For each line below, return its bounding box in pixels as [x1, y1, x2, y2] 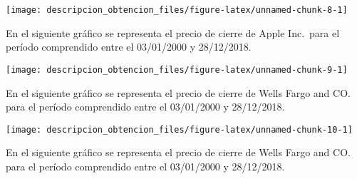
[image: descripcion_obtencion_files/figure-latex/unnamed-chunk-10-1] [6, 124, 353, 135]
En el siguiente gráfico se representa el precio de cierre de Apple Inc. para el [6, 25, 340, 40]
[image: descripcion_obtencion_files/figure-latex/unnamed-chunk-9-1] [6, 64, 348, 75]
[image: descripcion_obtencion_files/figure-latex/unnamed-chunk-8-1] [6, 5, 348, 15]
